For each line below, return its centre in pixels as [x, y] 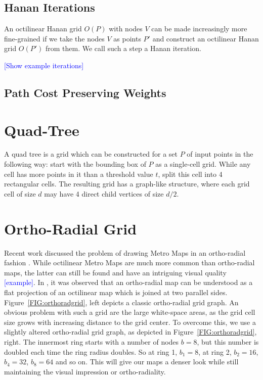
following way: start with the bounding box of [75, 164]
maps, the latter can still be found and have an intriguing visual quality [115, 272]
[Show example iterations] [44, 65]
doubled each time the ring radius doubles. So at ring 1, [91, 351]
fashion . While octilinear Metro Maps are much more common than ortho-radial [129, 263]
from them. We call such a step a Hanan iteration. [123, 48]
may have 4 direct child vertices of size [104, 193]
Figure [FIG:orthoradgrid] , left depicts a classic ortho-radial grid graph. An [121, 302]
